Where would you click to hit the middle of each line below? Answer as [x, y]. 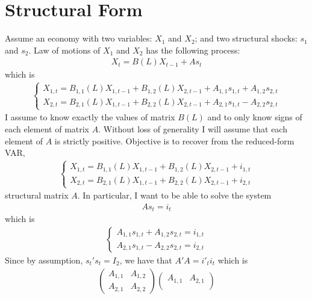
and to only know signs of [255, 117]
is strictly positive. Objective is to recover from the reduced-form [174, 140]
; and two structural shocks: [246, 38]
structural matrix [37, 195]
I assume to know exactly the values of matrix [90, 117]
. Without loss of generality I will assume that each [193, 129]
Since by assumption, [44, 260]
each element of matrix [47, 129]
